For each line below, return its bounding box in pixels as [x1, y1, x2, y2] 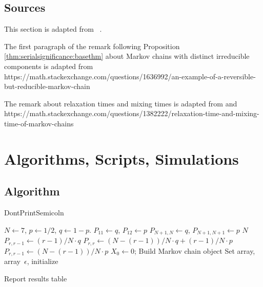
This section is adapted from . [4, 24, 102, 34]
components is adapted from [4, 60, 93, 71]
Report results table [4, 273, 67, 283]
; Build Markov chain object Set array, [134, 245, 255, 256]
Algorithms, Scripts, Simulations [4, 148, 239, 169]
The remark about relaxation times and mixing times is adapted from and [4, 98, 237, 108]
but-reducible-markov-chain [4, 81, 90, 92]
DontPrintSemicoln [4, 207, 64, 218]
